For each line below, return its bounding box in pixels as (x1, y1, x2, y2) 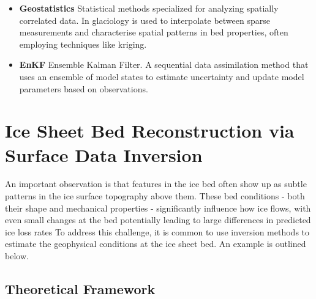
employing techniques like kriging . (19, 37, 147, 50)
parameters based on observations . (19, 82, 148, 95)
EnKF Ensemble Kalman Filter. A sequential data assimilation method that (19, 58, 309, 71)
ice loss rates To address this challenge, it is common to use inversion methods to (5, 225, 310, 238)
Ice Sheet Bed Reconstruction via (5, 118, 295, 143)
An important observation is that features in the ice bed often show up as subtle (5, 177, 307, 190)
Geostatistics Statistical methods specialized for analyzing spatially (19, 2, 279, 14)
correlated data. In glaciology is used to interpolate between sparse (19, 13, 270, 26)
